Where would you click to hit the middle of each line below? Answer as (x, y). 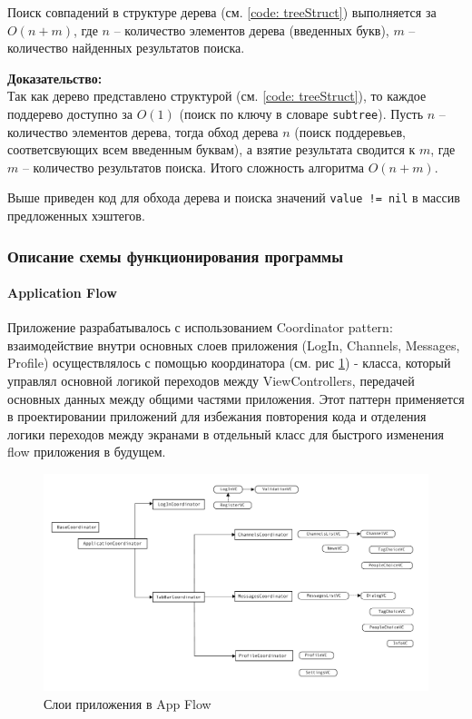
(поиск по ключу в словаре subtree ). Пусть (301, 113)
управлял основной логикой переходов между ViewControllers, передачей (211, 381)
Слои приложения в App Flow (128, 703)
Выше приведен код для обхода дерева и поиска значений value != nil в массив (234, 197)
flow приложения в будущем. (87, 452)
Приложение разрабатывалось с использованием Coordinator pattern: (200, 327)
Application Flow (62, 293)
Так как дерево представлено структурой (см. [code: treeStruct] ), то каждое (217, 96)
